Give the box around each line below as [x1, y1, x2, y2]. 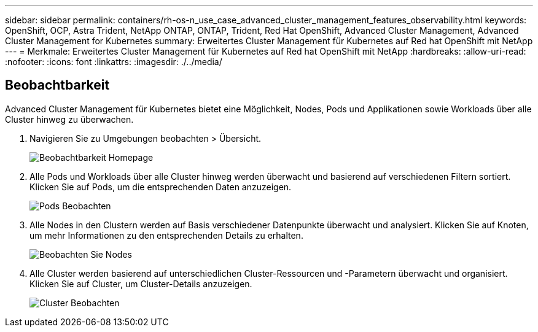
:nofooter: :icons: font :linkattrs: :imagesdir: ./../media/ [5, 56, 222, 67]
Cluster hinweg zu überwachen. [5, 114, 134, 125]
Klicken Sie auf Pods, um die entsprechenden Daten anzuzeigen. [29, 181, 292, 192]
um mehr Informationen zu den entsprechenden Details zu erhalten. [29, 230, 303, 241]
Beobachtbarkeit [5, 77, 110, 93]
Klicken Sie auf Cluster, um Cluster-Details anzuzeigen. [29, 278, 252, 289]
